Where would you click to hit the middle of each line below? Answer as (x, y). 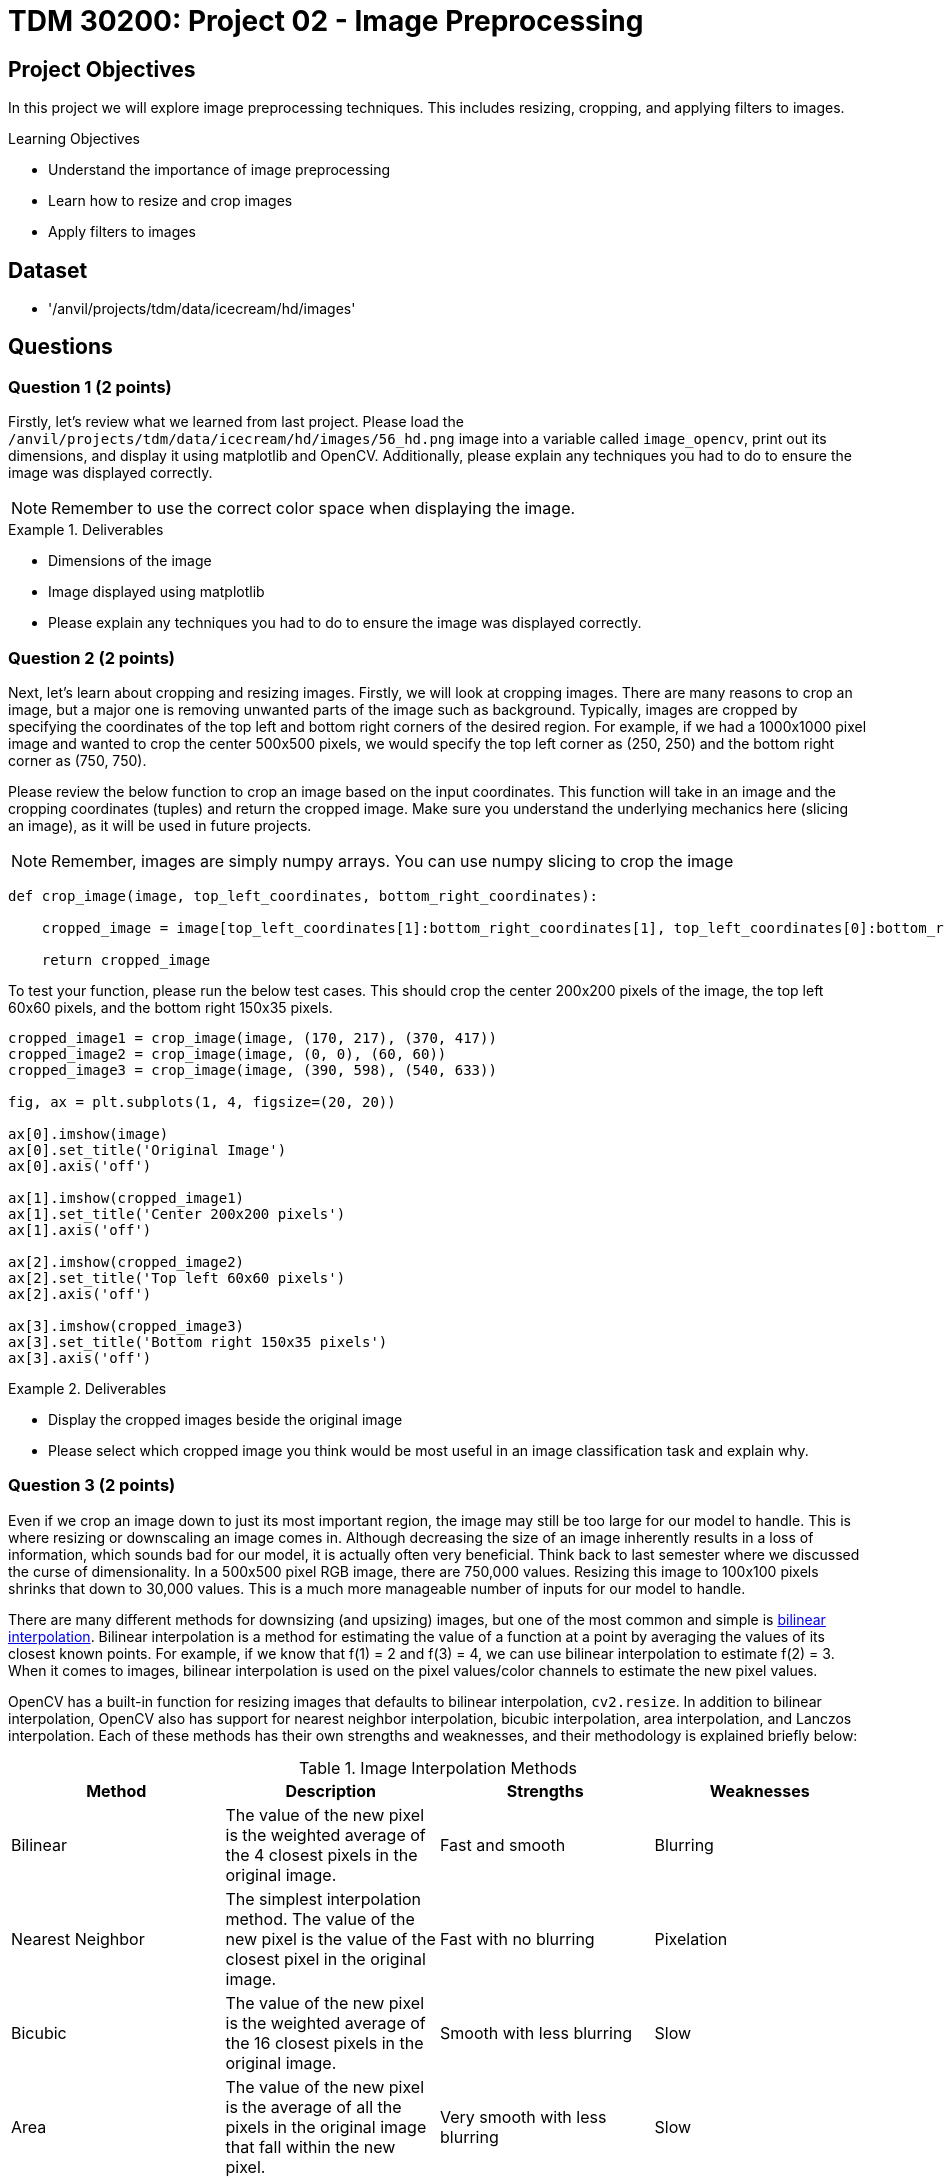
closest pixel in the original (325, 1958)
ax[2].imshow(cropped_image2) (126, 1261)
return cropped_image (126, 959)
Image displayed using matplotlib (156, 592)
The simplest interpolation (323, 1898)
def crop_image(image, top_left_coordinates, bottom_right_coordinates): (303, 895)
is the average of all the (313, 2106)
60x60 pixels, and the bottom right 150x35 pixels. (170, 1007)
